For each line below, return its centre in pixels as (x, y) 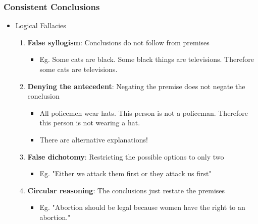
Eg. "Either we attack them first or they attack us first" (125, 173)
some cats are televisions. (79, 69)
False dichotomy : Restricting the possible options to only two (126, 156)
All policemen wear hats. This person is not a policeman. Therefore (144, 113)
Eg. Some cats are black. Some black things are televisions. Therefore (147, 59)
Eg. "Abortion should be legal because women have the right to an (142, 207)
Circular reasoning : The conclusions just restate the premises (126, 190)
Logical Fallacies (41, 25)
